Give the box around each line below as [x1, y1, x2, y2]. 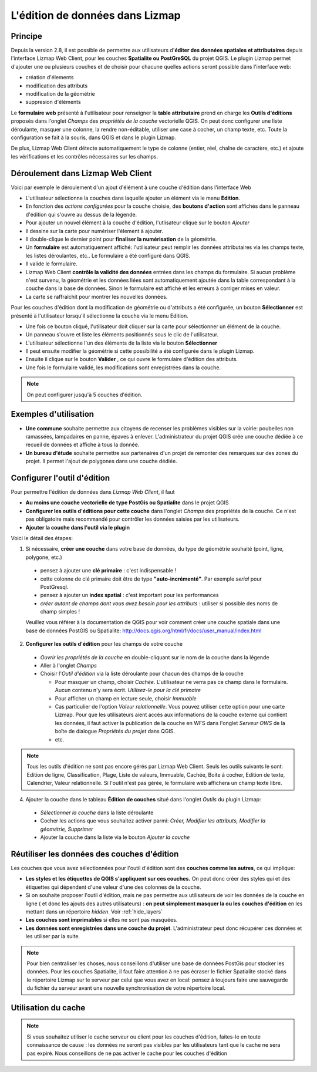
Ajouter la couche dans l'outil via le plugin [25, 524, 130, 531]
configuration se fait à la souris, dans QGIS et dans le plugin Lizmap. [11, 134, 176, 141]
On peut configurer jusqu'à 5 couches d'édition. [26, 391, 143, 398]
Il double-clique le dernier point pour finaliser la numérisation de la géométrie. [25, 235, 217, 242]
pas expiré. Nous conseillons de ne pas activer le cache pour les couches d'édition [26, 1050, 228, 1057]
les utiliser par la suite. [25, 933, 80, 940]
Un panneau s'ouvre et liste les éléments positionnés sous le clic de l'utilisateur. [25, 331, 219, 338]
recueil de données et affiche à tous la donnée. [25, 441, 140, 449]
